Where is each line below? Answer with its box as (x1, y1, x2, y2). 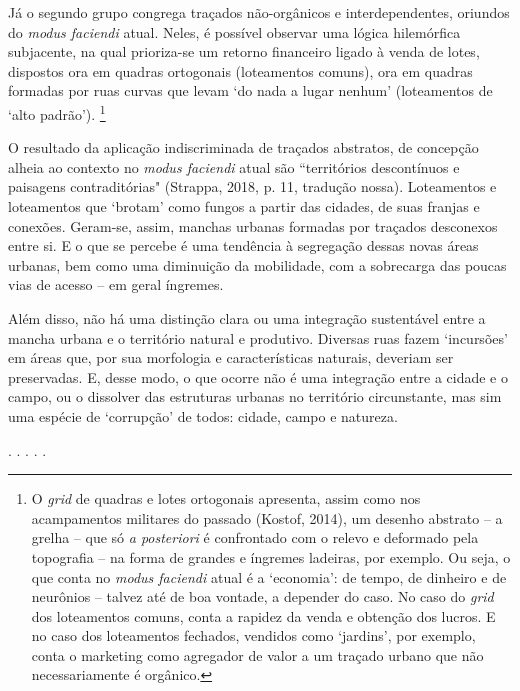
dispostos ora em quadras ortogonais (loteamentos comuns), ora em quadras (8, 60, 473, 81)
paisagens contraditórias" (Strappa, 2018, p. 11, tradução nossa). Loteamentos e (8, 176, 497, 197)
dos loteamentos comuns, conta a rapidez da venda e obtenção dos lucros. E (31, 605, 496, 626)
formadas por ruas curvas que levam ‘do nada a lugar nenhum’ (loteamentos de (8, 80, 493, 101)
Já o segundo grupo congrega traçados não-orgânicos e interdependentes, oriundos (8, 2, 510, 22)
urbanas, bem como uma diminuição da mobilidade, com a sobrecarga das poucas (8, 254, 507, 275)
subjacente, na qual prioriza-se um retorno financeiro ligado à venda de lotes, (8, 41, 480, 62)
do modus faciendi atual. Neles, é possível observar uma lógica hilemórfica (8, 21, 461, 42)
